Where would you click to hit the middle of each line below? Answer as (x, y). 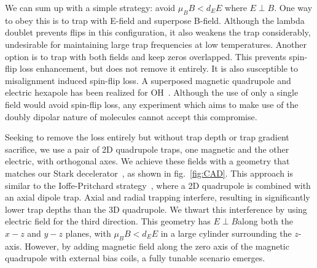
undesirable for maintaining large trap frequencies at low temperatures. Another (156, 44)
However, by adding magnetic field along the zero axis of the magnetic (157, 246)
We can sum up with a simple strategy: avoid (90, 7)
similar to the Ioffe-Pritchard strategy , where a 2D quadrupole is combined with (158, 185)
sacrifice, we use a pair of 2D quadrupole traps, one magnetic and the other (147, 149)
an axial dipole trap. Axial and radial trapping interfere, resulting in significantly (158, 197)
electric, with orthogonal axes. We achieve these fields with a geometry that (147, 161)
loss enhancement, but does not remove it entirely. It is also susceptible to (159, 68)
